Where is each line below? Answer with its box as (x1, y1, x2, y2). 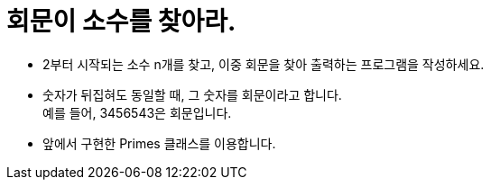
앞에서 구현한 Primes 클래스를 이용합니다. (42, 135, 276, 151)
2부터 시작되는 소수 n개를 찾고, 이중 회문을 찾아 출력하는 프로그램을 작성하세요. (42, 56, 485, 72)
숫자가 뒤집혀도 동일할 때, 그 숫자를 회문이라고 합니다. (42, 86, 342, 102)
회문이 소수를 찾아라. (6, 6, 236, 37)
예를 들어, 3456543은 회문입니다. (42, 104, 232, 120)
